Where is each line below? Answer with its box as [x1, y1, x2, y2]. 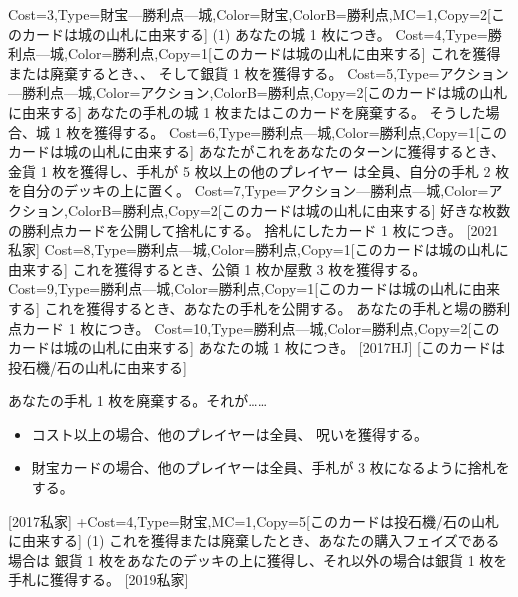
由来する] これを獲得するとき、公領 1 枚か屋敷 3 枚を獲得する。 [8, 258, 427, 279]
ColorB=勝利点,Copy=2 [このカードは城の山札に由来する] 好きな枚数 [67, 199, 511, 220]
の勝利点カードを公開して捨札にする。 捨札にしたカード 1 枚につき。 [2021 [8, 219, 499, 240]
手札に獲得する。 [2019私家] [8, 569, 189, 590]
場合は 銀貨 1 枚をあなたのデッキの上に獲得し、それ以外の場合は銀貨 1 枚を [8, 549, 508, 570]
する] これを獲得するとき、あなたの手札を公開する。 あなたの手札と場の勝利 [8, 297, 511, 318]
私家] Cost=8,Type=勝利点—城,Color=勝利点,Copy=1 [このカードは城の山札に [8, 239, 509, 260]
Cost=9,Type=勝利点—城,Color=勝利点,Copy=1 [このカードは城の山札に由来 [8, 278, 501, 299]
